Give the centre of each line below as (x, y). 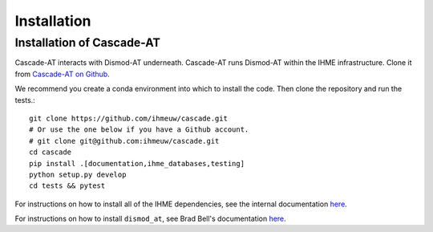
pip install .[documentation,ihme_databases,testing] (137, 163)
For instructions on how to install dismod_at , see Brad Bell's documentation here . (150, 219)
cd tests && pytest (67, 186)
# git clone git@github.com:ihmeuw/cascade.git (124, 141)
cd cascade (51, 152)
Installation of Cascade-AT (87, 43)
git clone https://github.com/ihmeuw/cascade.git (129, 118)
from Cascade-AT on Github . (62, 74)
